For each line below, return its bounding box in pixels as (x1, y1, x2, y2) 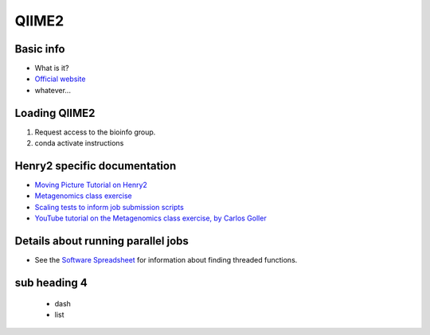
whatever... (34, 85, 72, 95)
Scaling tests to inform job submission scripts (34, 202, 185, 212)
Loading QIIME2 (14, 106, 96, 119)
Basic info (14, 42, 65, 56)
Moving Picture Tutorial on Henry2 (34, 180, 147, 190)
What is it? (34, 64, 69, 73)
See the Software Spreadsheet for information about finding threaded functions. (34, 255, 298, 265)
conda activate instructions (34, 138, 124, 148)
